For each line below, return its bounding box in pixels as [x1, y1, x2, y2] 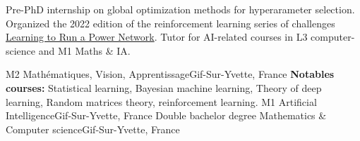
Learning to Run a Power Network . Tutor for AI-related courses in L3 [6, 29, 308, 44]
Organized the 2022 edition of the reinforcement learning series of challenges [6, 15, 335, 30]
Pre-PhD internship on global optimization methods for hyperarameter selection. [6, 2, 355, 16]
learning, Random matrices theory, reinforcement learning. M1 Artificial [6, 94, 317, 109]
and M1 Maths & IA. [38, 43, 131, 58]
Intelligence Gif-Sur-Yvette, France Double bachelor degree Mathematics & [6, 108, 327, 123]
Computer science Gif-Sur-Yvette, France [6, 121, 180, 136]
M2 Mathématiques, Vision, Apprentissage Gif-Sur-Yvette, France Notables [6, 67, 335, 81]
